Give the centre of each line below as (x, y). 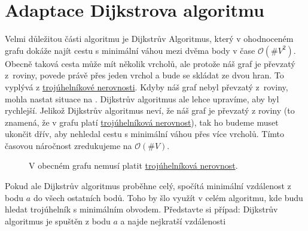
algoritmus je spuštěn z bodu (58, 221)
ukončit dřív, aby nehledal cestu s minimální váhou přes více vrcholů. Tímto (145, 134)
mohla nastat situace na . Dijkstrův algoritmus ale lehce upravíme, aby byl (142, 98)
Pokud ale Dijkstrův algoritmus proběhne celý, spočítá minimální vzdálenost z (148, 186)
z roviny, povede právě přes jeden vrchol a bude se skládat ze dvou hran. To (144, 75)
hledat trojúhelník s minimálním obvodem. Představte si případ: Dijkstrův (141, 209)
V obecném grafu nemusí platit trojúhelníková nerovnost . (133, 165)
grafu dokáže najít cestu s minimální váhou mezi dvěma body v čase (130, 50)
